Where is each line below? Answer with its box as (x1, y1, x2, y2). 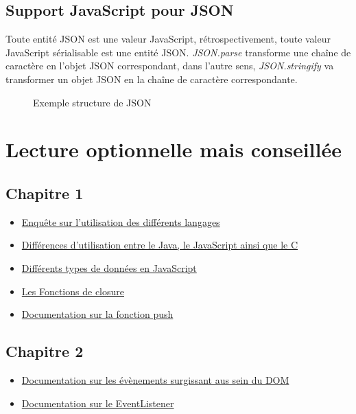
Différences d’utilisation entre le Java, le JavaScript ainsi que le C (21, 238, 298, 252)
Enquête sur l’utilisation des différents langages (21, 214, 220, 229)
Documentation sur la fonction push (21, 307, 174, 321)
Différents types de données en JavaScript (21, 260, 197, 275)
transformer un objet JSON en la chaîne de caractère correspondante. (5, 71, 298, 86)
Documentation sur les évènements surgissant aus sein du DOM (21, 372, 289, 387)
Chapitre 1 (5, 182, 84, 203)
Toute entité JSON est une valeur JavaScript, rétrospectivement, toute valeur (5, 32, 331, 46)
